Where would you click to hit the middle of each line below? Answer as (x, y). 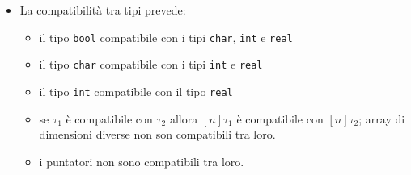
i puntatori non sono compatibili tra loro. (142, 161)
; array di (382, 118)
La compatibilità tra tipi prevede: (103, 10)
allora (184, 118)
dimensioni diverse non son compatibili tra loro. (157, 134)
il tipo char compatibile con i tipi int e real (151, 64)
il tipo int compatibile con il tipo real (136, 91)
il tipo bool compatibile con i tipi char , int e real (166, 37)
